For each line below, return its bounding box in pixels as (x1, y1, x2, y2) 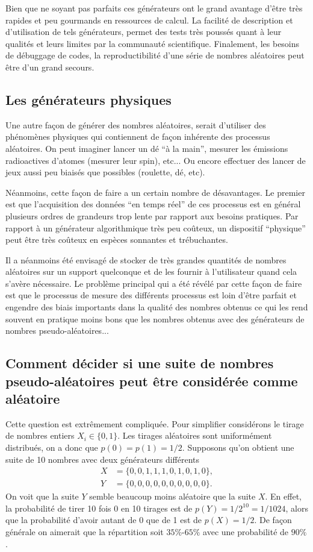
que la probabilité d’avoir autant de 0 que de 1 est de (5, 513, 202, 526)
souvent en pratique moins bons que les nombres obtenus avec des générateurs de (5, 312, 305, 325)
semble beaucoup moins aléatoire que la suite (89, 490, 256, 503)
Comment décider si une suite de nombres (5, 354, 274, 372)
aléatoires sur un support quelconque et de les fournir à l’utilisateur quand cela (5, 265, 297, 278)
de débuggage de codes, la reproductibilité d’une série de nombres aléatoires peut (5, 49, 305, 61)
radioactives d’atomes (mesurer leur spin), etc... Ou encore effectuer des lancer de (5, 154, 306, 166)
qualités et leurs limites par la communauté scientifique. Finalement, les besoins (5, 37, 300, 49)
